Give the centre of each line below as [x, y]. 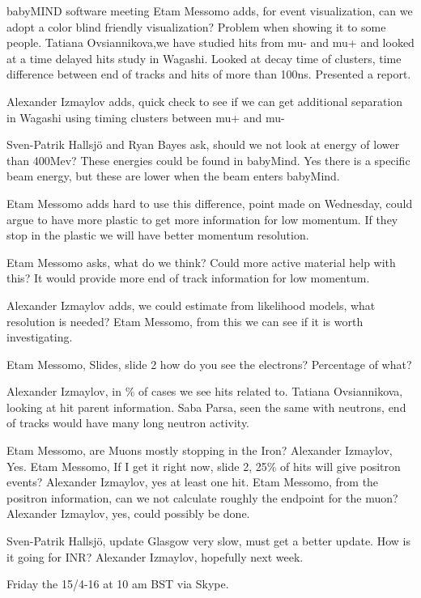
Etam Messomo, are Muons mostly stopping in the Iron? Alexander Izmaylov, [200, 450]
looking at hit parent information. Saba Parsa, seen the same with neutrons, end [206, 407]
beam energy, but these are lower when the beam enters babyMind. [173, 176]
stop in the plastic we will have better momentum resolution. [158, 235]
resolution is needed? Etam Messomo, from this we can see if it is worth [185, 321]
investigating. [40, 337]
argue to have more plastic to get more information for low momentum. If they [202, 219]
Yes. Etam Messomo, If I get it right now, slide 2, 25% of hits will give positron [204, 466]
